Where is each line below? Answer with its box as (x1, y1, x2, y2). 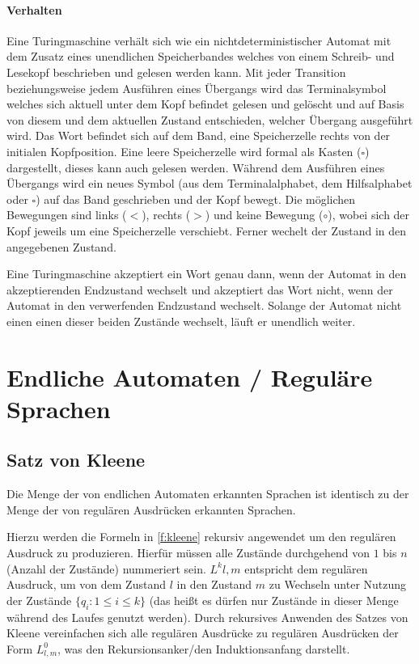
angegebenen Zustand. (6, 238, 116, 255)
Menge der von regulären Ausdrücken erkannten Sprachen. (6, 501, 296, 518)
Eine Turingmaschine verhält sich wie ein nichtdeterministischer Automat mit (6, 32, 391, 49)
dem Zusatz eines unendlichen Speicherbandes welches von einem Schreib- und (6, 48, 395, 65)
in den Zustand (176, 576, 252, 593)
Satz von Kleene (6, 447, 146, 472)
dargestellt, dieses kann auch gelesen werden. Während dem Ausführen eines (6, 159, 385, 176)
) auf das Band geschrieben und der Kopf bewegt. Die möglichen (36, 190, 356, 207)
